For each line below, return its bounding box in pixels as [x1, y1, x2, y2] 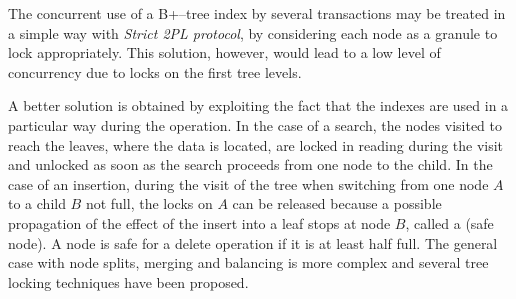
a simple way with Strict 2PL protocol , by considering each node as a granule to [8, 22, 498, 43]
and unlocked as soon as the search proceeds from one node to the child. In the [8, 154, 493, 175]
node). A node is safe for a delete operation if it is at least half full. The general [8, 232, 498, 253]
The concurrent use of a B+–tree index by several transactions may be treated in [8, 3, 506, 23]
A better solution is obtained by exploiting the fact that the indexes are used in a [8, 95, 509, 116]
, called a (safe [405, 212, 494, 233]
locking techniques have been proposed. [8, 271, 249, 292]
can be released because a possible [232, 193, 442, 214]
